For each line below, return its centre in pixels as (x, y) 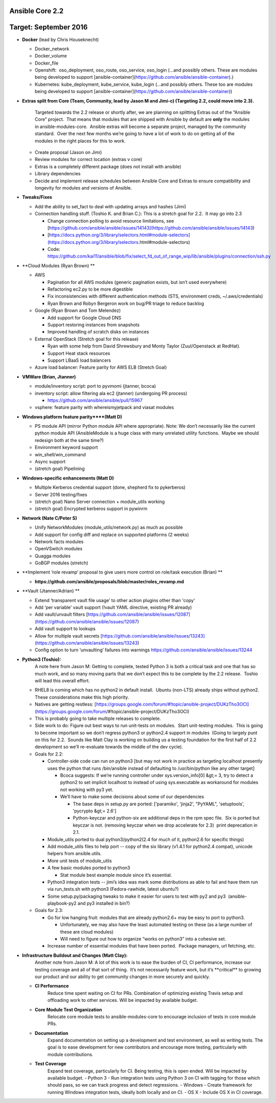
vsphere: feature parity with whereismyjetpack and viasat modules (105, 407)
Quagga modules (53, 556)
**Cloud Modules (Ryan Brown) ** (58, 265)
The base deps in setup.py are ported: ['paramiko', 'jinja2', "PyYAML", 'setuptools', (159, 804)
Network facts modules (59, 542)
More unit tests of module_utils (80, 861)
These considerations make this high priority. (82, 697)
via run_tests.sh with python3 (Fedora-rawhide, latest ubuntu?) (113, 889)
